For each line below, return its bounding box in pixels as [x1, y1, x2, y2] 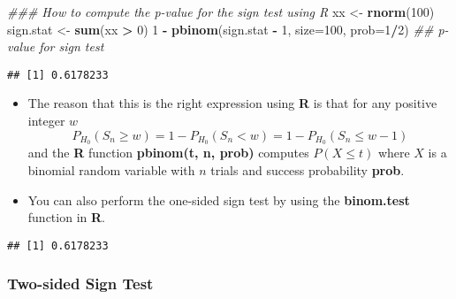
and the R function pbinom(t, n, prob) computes [27, 143, 309, 162]
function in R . [27, 208, 105, 226]
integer [27, 111, 65, 130]
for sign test [39, 37, 104, 56]
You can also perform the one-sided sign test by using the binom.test [27, 190, 410, 209]
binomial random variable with [27, 161, 195, 180]
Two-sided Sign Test [7, 272, 154, 295]
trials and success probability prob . [210, 161, 405, 180]
